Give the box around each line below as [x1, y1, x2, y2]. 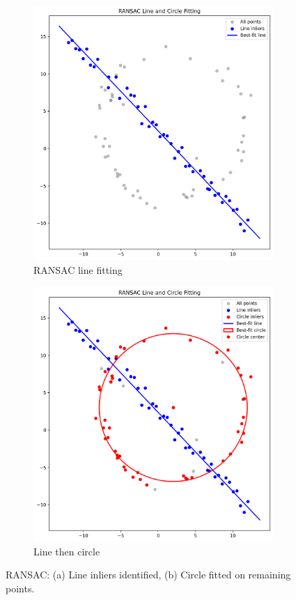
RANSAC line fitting [33, 263, 123, 277]
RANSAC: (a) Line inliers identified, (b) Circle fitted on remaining [6, 567, 291, 582]
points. [6, 580, 35, 595]
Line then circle [33, 544, 100, 558]
